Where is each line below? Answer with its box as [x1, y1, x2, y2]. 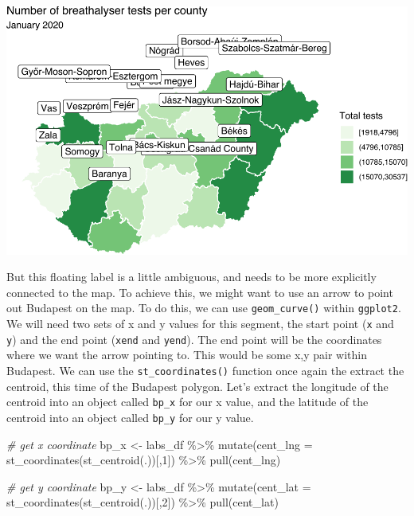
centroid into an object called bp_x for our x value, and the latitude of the [6, 393, 369, 410]
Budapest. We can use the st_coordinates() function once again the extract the [6, 362, 404, 379]
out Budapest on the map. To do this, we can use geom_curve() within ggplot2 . [6, 299, 401, 316]
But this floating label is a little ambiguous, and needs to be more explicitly [6, 268, 377, 285]
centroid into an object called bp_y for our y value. [6, 408, 254, 425]
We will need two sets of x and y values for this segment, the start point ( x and [6, 315, 394, 332]
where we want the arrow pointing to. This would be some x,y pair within [6, 346, 367, 363]
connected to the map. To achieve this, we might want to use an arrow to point [6, 283, 393, 300]
